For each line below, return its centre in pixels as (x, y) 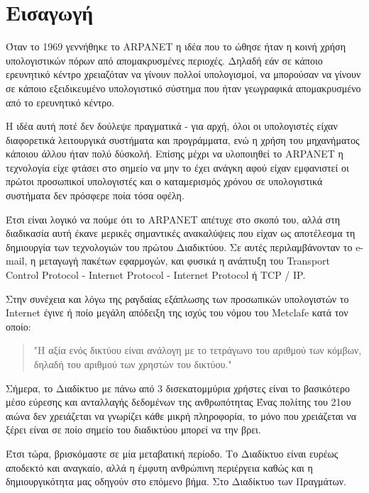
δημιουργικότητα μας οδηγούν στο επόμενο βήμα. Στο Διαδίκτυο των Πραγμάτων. (176, 481)
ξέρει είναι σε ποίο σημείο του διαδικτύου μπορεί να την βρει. (133, 430)
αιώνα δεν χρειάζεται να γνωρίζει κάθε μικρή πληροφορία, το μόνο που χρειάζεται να (181, 415)
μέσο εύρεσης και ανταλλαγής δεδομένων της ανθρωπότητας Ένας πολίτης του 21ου (178, 402)
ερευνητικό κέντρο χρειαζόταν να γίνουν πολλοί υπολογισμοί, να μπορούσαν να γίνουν (183, 74)
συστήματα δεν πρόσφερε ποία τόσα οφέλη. (95, 195)
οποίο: (18, 326)
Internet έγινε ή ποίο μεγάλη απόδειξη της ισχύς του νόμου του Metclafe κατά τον (177, 312)
